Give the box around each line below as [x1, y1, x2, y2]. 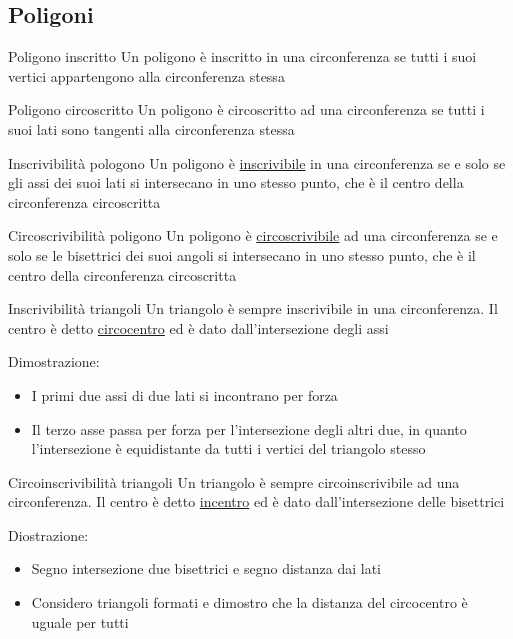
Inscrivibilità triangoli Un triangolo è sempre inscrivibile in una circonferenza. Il [8, 298, 498, 319]
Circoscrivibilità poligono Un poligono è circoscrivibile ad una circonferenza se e [8, 225, 498, 246]
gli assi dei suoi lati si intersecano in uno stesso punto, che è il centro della [8, 172, 464, 193]
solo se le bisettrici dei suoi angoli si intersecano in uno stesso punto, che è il [8, 244, 476, 265]
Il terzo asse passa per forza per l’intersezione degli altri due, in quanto [31, 418, 467, 439]
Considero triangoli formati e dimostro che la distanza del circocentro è [31, 592, 468, 613]
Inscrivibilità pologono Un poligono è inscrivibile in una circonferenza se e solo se [8, 152, 506, 173]
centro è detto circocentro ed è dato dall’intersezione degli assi [8, 317, 389, 338]
